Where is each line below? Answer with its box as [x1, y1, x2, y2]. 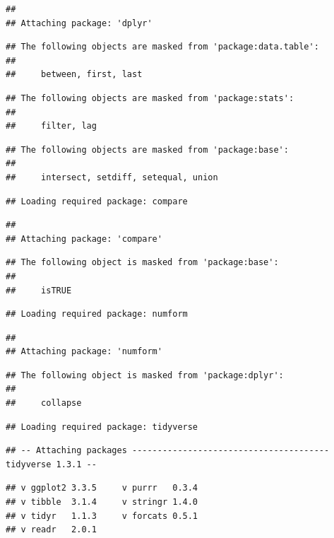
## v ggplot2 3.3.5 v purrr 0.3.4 [6, 483, 198, 493]
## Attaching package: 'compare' [6, 233, 162, 244]
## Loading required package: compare [6, 196, 188, 206]
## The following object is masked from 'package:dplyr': [6, 370, 284, 380]
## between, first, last [6, 69, 143, 80]
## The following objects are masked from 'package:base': [6, 144, 289, 155]
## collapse [6, 398, 82, 409]
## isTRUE [6, 285, 72, 296]
